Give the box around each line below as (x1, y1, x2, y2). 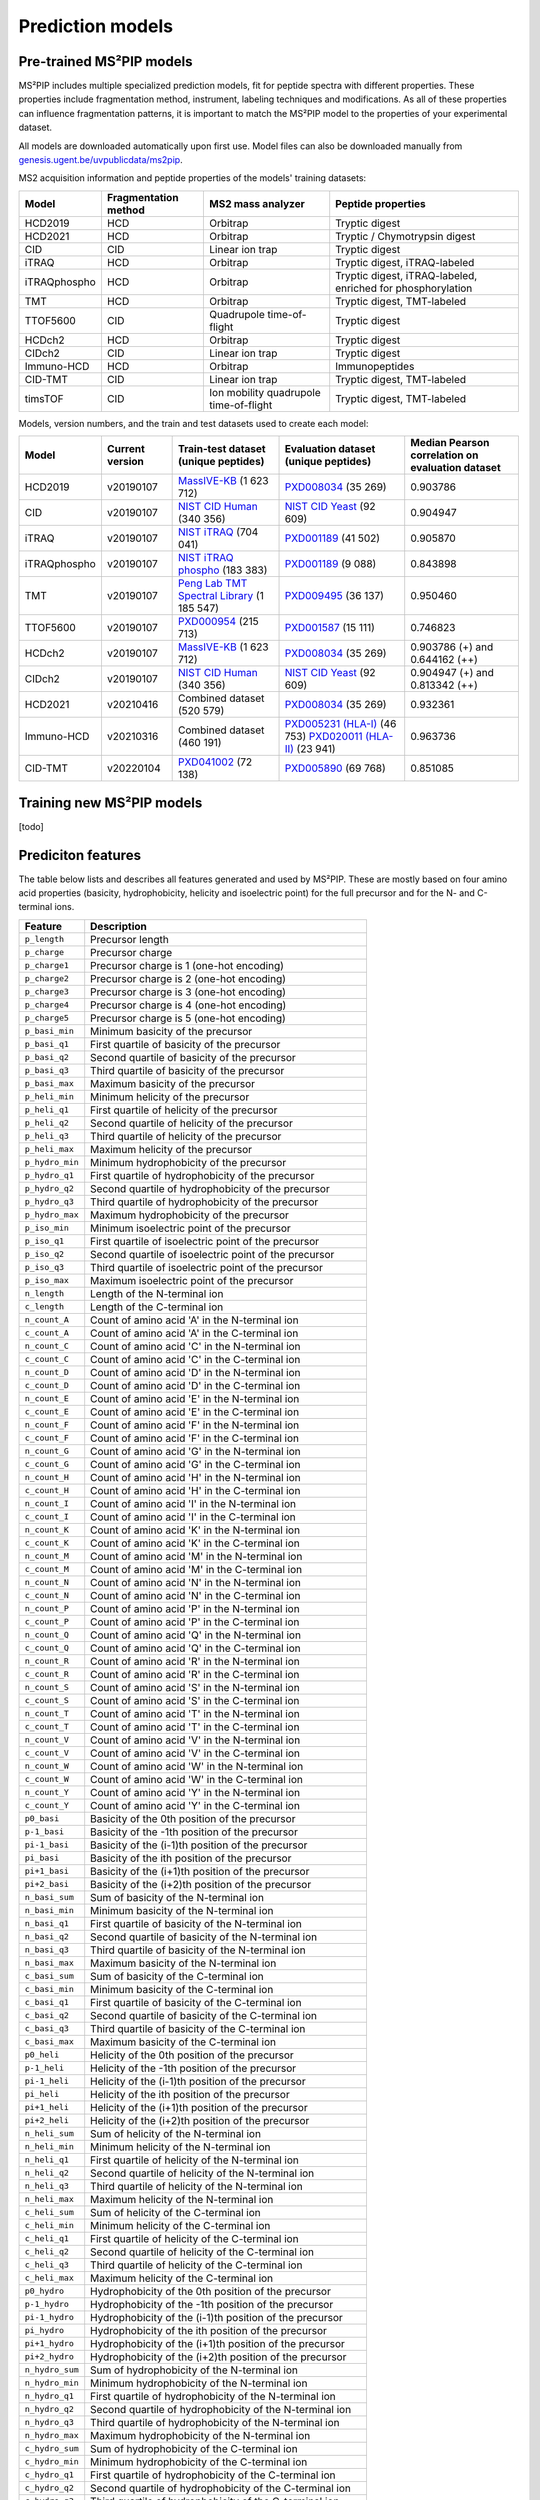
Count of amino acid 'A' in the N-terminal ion (90, 1313, 299, 1327)
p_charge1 (24, 960, 70, 971)
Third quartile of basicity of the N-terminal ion (90, 1943, 306, 1957)
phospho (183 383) (177, 563, 268, 577)
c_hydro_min (24, 2456, 79, 2467)
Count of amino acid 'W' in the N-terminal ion (90, 1759, 304, 1773)
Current (106, 442, 145, 456)
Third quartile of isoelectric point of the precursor (90, 1260, 324, 1274)
